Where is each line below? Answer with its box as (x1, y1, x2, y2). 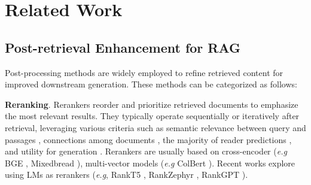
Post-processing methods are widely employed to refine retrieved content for (5, 66, 283, 78)
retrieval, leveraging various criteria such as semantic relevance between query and (5, 121, 306, 134)
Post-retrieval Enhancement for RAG (5, 38, 241, 56)
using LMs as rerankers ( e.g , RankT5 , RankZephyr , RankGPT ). (5, 168, 248, 181)
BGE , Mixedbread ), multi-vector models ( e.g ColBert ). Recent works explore (5, 156, 295, 169)
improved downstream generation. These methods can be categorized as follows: (5, 78, 297, 90)
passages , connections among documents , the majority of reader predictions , (5, 133, 292, 145)
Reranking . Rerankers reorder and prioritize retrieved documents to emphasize (5, 98, 298, 110)
